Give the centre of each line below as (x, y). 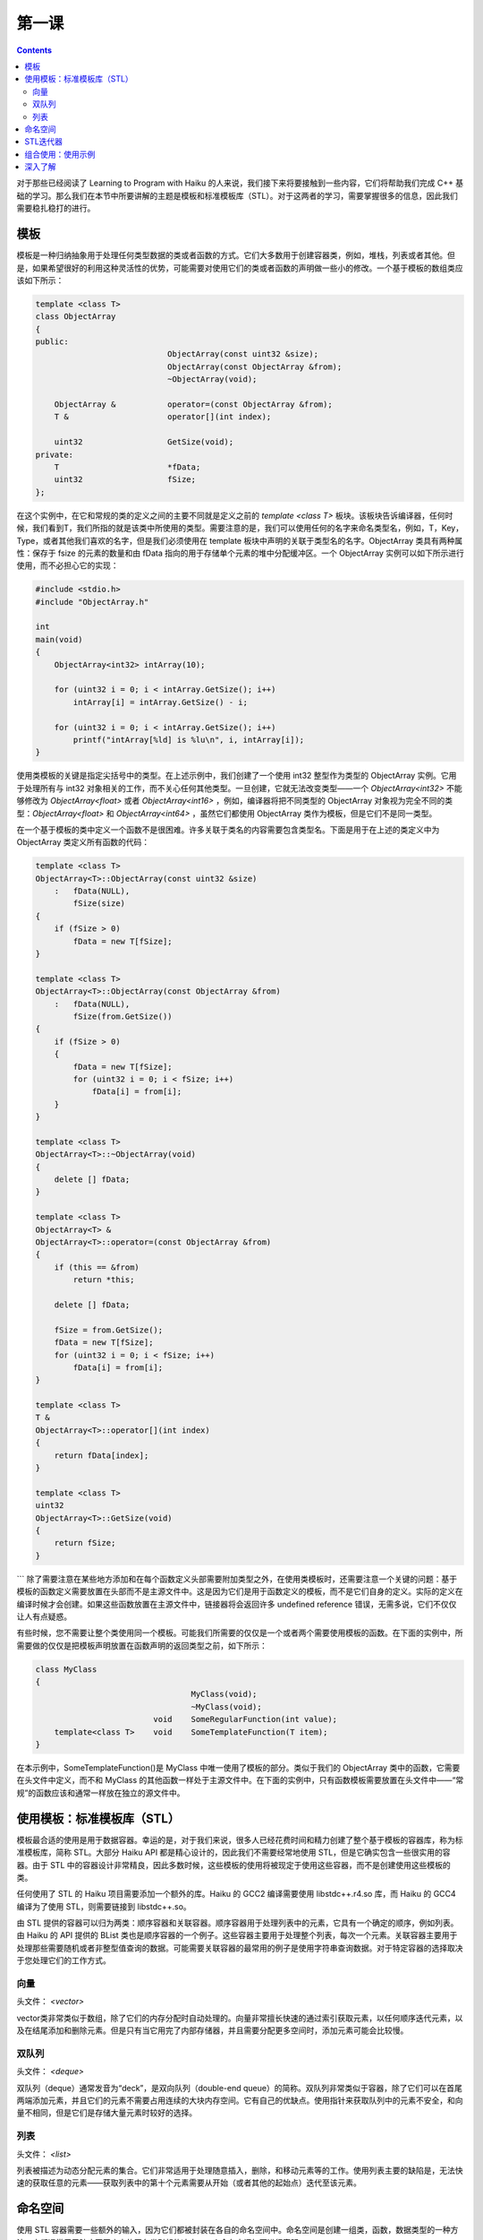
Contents (34, 50)
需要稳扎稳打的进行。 (56, 208)
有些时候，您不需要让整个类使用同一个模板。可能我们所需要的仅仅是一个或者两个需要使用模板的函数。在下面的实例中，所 (240, 1633)
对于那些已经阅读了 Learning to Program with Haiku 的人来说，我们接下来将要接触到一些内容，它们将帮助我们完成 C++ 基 (240, 183)
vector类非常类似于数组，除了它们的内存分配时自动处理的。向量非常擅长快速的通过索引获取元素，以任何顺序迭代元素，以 (240, 2018)
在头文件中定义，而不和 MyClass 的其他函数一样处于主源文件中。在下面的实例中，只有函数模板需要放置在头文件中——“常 (240, 1780)
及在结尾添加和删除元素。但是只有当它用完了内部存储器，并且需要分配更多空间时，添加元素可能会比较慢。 (212, 2030)
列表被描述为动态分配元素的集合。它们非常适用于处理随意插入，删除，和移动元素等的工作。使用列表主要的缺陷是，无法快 (240, 2170)
